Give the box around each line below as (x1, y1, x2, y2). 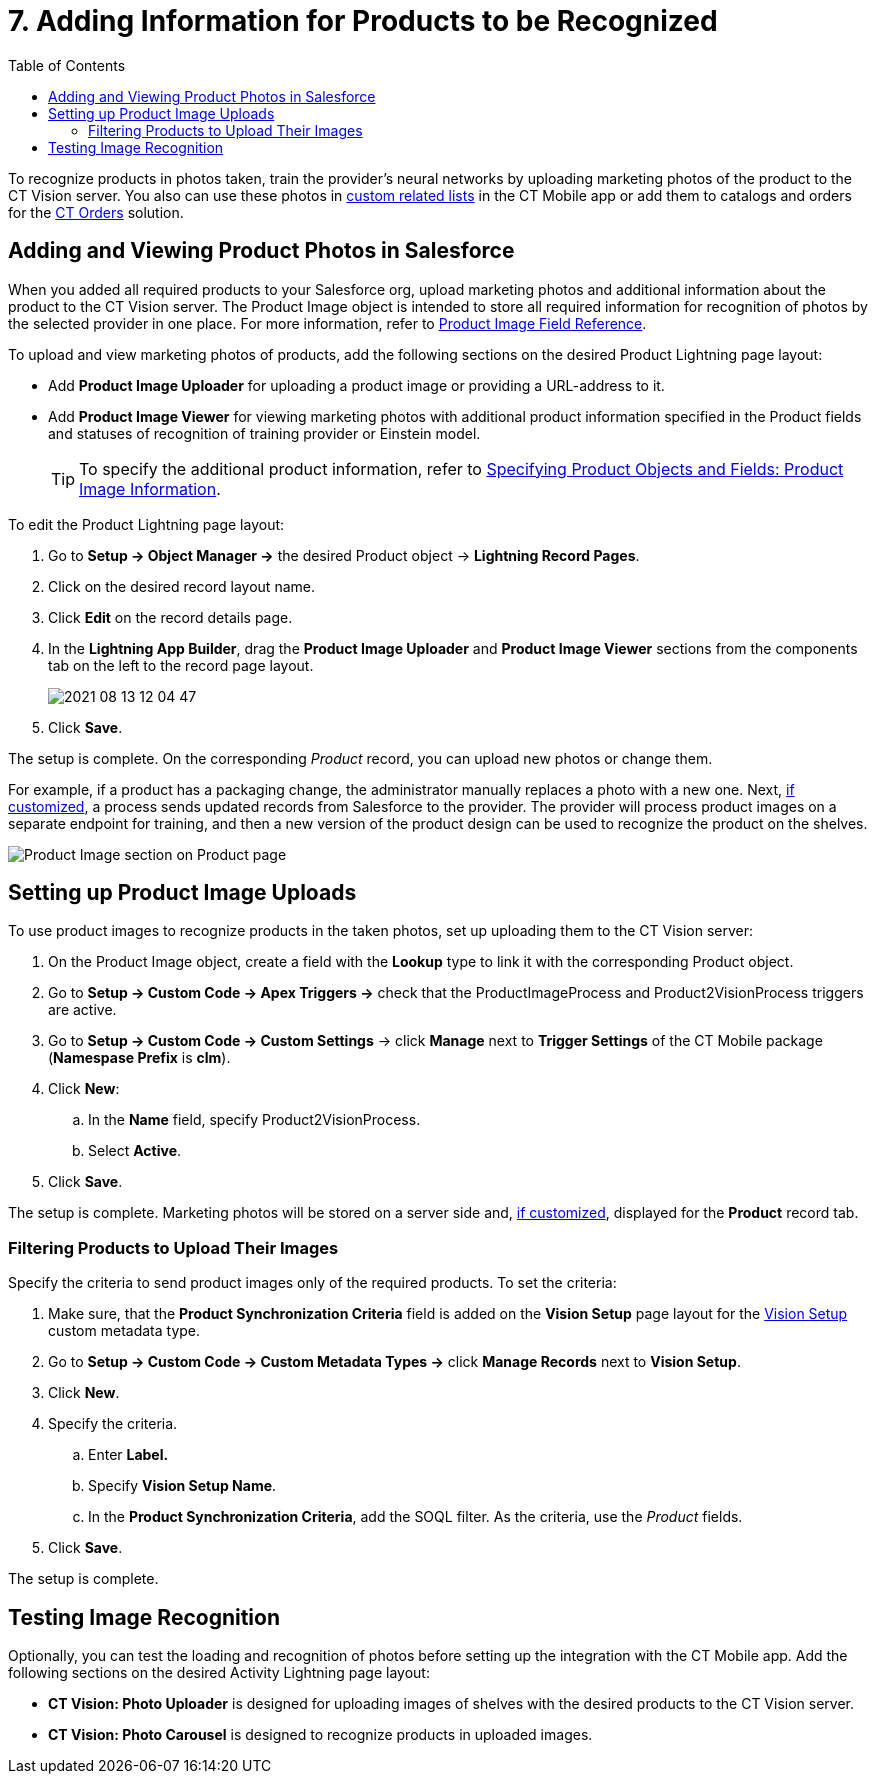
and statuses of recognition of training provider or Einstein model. (48, 424, 481, 442)
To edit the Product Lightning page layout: (8, 515, 285, 533)
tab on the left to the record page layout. (48, 656, 314, 674)
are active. (48, 1001, 117, 1019)
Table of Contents (8, 56, 126, 74)
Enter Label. (88, 1446, 169, 1464)
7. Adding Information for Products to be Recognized (8, 4, 718, 38)
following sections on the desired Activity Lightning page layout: (8, 1664, 430, 1682)
